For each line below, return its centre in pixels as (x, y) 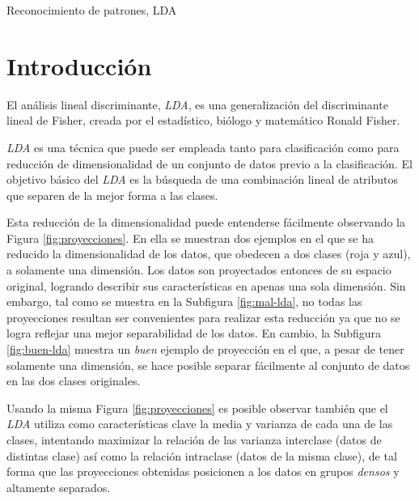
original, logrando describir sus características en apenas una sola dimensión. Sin (206, 285)
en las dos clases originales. (74, 381)
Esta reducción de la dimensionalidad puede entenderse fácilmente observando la (206, 222)
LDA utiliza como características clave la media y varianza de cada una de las (200, 424)
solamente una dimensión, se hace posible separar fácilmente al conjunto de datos (208, 365)
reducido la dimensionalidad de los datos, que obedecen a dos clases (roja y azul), (209, 254)
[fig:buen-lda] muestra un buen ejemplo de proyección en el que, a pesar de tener (205, 349)
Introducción (79, 65)
